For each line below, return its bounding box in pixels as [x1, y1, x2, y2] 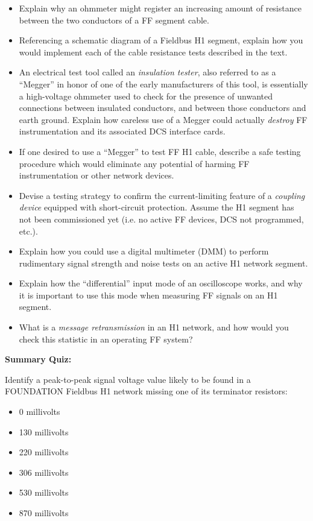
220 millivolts [19, 446, 69, 458]
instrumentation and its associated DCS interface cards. [19, 125, 226, 137]
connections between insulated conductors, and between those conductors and [19, 101, 306, 114]
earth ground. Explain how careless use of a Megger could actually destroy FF [19, 113, 308, 125]
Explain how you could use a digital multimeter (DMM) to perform [19, 245, 269, 257]
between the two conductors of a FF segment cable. [19, 13, 209, 26]
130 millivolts [19, 425, 69, 438]
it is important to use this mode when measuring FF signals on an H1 [19, 288, 278, 301]
